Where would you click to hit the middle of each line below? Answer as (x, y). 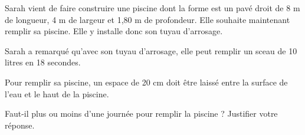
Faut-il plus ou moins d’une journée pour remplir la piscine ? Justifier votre (141, 113)
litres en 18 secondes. (43, 62)
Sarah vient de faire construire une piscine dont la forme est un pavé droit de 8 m (152, 8)
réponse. (20, 125)
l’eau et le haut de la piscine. (57, 93)
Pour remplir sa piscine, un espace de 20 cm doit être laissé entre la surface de (146, 82)
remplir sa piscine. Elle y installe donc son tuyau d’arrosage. (114, 31)
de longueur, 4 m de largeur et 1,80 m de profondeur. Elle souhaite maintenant (147, 19)
